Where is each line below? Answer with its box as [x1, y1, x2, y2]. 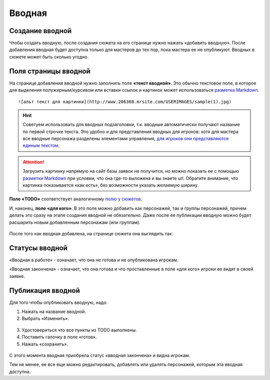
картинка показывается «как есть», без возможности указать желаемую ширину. [22, 182, 199, 188]
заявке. [9, 273, 25, 279]
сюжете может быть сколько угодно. [9, 54, 89, 60]
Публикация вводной [9, 286, 80, 295]
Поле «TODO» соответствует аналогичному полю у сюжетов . [9, 196, 142, 202]
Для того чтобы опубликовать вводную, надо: [9, 299, 107, 305]
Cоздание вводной [9, 27, 72, 35]
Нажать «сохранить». [21, 341, 68, 347]
